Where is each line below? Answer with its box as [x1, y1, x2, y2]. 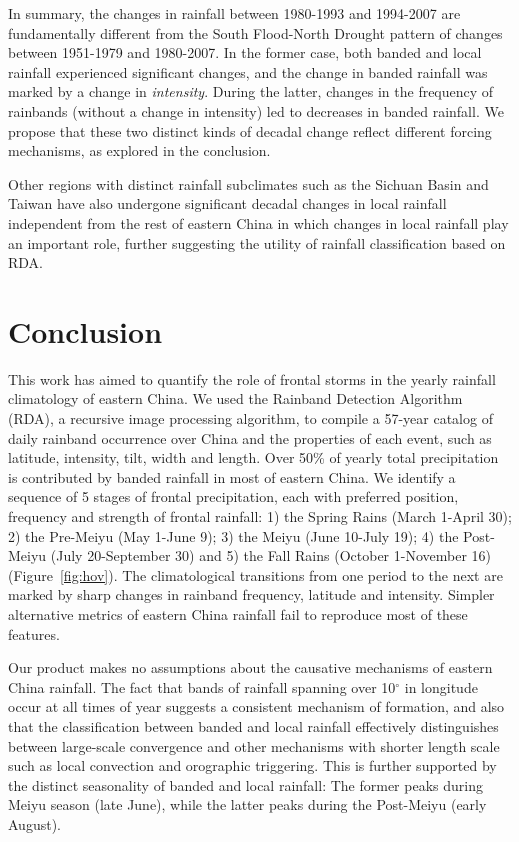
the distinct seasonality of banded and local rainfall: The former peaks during [8, 774, 483, 795]
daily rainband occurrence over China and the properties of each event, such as [8, 427, 492, 448]
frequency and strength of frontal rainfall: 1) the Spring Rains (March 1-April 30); [8, 506, 512, 526]
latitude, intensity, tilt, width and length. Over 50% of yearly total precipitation [8, 447, 499, 468]
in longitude [404, 676, 478, 697]
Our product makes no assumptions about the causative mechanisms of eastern [8, 657, 493, 678]
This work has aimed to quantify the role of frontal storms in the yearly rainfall [8, 368, 496, 389]
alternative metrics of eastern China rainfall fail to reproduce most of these [8, 603, 468, 624]
